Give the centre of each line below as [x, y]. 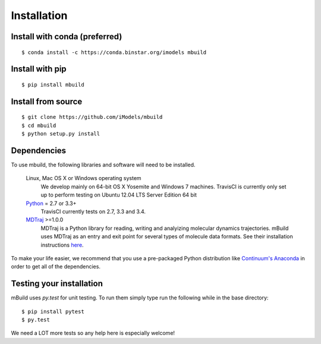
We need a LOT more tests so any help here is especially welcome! [93, 333]
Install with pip [39, 69]
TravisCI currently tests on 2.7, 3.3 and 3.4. [93, 212]
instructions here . [62, 245]
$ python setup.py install [61, 134]
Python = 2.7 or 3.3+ [51, 203]
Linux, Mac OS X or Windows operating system [84, 178]
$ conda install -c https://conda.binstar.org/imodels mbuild [114, 52]
